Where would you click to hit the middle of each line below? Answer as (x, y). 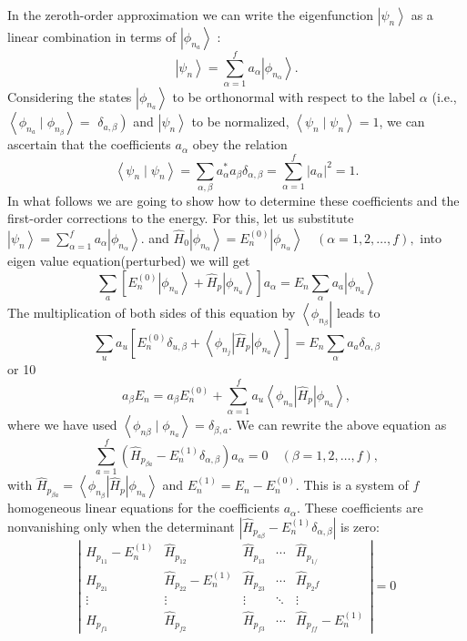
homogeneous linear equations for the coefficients (143, 508)
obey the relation (240, 144)
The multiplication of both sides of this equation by (152, 313)
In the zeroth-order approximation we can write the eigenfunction (190, 15)
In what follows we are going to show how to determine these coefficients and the (233, 200)
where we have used (62, 425)
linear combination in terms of (92, 36)
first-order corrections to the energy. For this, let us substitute (181, 218)
